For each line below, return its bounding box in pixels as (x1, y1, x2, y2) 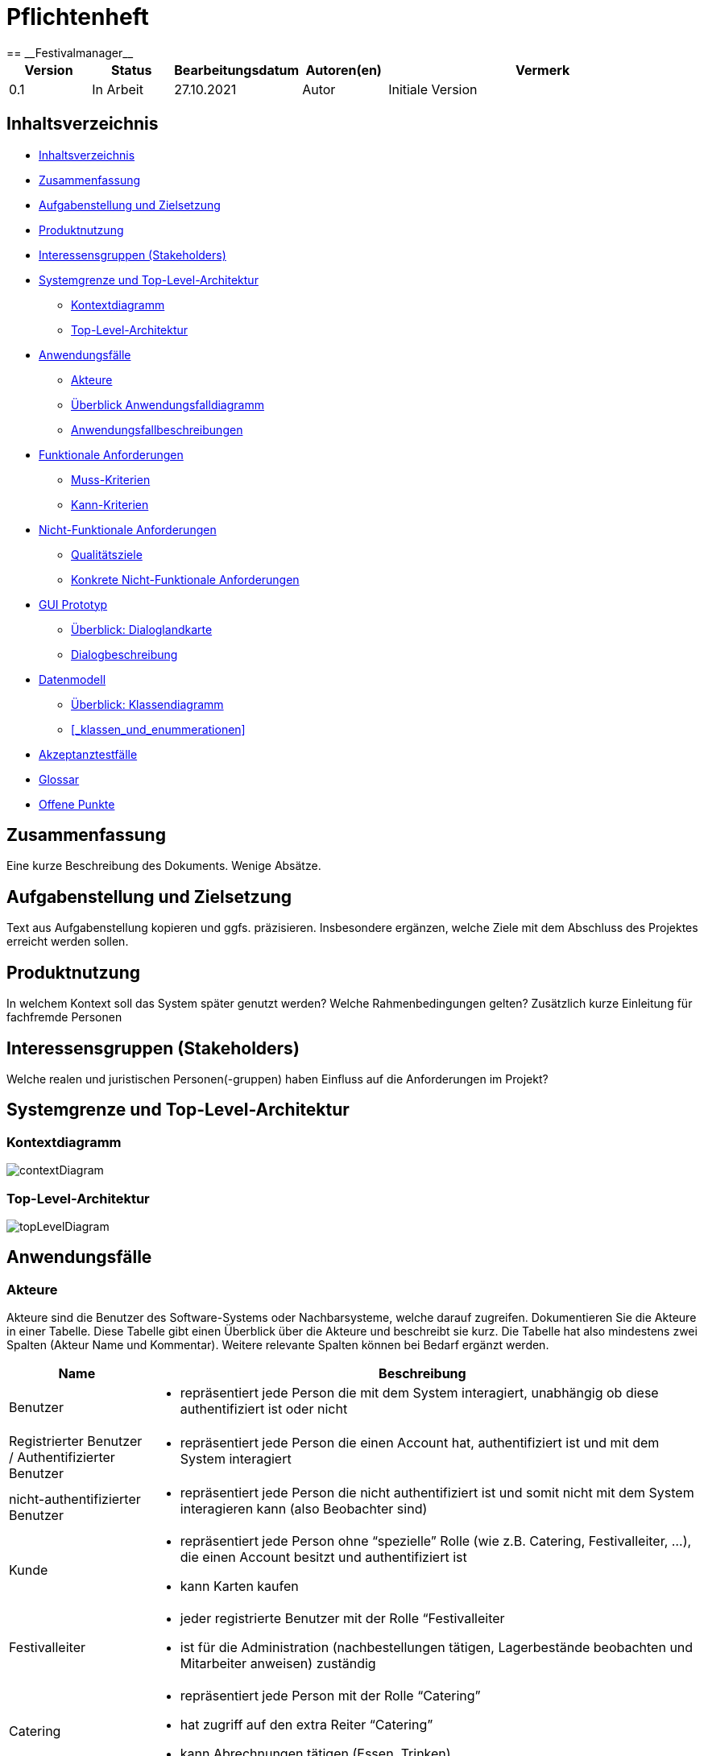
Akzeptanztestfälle (39, 747, 138, 761)
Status (110, 61, 152, 78)
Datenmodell (39, 672, 106, 686)
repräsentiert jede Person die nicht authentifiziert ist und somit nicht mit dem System (180, 1485, 694, 1501)
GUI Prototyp (39, 597, 108, 611)
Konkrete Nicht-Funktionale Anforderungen (71, 572, 300, 586)
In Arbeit (92, 81, 143, 97)
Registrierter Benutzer (9, 1433, 143, 1450)
